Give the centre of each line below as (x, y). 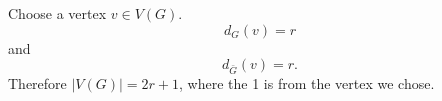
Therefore (37, 82)
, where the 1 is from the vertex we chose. (307, 82)
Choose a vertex (57, 13)
